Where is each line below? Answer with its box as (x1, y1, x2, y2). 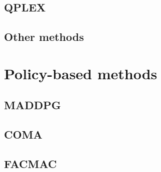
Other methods (4, 29, 84, 44)
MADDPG (4, 97, 61, 113)
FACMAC (4, 156, 57, 171)
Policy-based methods (4, 63, 157, 83)
